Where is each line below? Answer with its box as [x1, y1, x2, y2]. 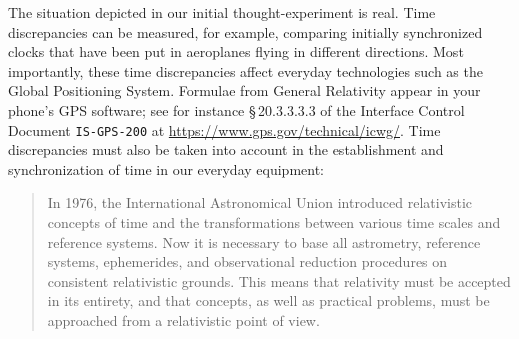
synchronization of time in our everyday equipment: [8, 158, 324, 179]
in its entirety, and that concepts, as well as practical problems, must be [47, 290, 490, 311]
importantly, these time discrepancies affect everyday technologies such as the [8, 60, 483, 81]
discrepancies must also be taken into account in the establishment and [8, 139, 444, 160]
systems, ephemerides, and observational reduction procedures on [47, 251, 448, 272]
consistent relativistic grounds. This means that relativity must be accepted [47, 270, 511, 291]
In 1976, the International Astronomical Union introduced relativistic [47, 192, 473, 213]
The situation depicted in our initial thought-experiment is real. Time [8, 2, 436, 22]
